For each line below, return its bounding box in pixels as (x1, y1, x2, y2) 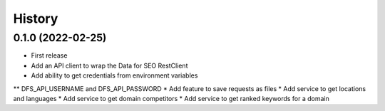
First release (31, 51, 68, 60)
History (13, 11, 58, 26)
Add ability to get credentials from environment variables (31, 71, 198, 80)
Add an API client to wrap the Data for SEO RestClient (31, 61, 188, 70)
